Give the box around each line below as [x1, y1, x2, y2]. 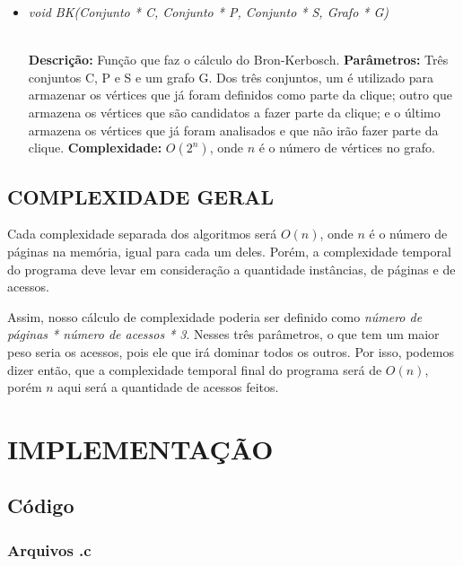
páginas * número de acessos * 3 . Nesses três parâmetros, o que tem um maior [7, 325, 440, 344]
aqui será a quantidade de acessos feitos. [57, 378, 279, 396]
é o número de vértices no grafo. [258, 138, 435, 157]
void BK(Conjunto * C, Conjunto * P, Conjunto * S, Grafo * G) [28, 3, 389, 21]
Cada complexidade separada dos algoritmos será [7, 224, 277, 243]
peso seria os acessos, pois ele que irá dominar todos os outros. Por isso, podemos [7, 342, 454, 361]
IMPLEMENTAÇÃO [7, 430, 274, 466]
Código [7, 492, 74, 519]
